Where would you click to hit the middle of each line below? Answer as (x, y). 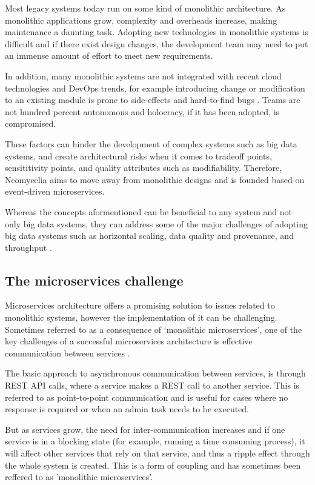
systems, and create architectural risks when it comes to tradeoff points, (138, 156)
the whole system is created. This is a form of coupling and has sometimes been (153, 465)
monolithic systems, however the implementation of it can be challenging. (141, 317)
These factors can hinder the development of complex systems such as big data (151, 143)
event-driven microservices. (55, 191)
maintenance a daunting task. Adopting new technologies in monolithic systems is (157, 32)
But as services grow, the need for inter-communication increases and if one (145, 429)
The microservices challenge (94, 280)
